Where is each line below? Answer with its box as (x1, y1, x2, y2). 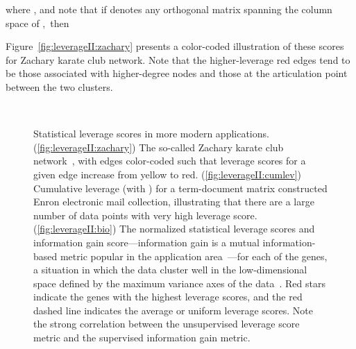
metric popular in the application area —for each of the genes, (60, 248, 328, 263)
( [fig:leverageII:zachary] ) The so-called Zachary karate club (33, 139, 284, 154)
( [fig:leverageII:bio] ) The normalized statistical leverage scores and (33, 221, 315, 236)
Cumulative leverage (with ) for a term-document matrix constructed (33, 180, 328, 195)
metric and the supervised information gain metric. (33, 330, 251, 345)
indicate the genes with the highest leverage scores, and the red (33, 289, 303, 304)
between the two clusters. (6, 79, 113, 94)
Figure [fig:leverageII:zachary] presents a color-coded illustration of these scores (6, 39, 344, 53)
